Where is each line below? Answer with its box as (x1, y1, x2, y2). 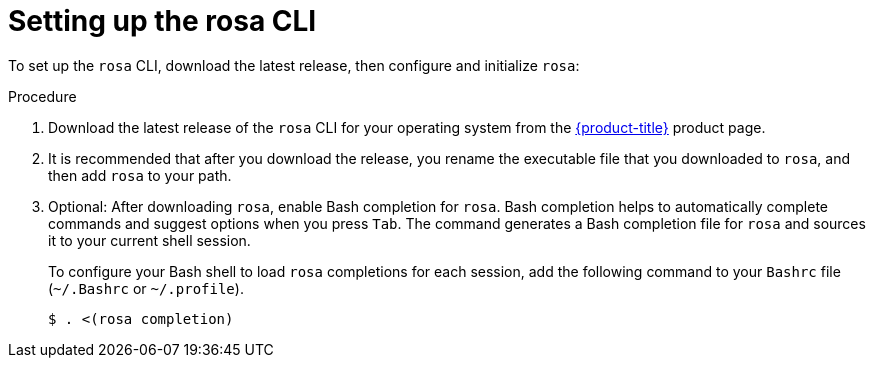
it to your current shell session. (48, 231, 251, 249)
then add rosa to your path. (48, 166, 232, 184)
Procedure (8, 87, 77, 105)
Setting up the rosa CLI (8, 4, 317, 38)
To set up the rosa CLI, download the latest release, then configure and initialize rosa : (8, 56, 580, 74)
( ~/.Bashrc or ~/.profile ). (48, 279, 244, 297)
